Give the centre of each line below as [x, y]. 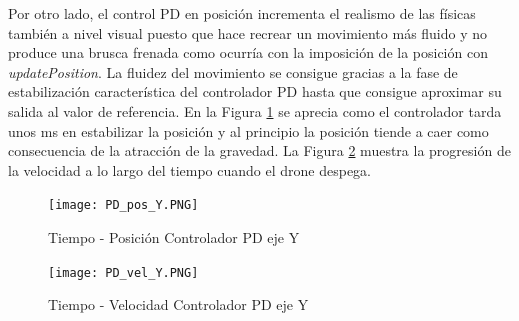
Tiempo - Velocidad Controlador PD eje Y [178, 304]
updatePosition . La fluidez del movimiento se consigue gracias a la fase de [233, 71]
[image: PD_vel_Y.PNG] [123, 272]
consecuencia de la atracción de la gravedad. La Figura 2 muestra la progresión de [259, 150]
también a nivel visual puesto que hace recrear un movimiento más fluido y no [248, 32]
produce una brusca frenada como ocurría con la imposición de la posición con [248, 52]
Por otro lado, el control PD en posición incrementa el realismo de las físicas [242, 13]
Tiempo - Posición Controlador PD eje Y [174, 237]
